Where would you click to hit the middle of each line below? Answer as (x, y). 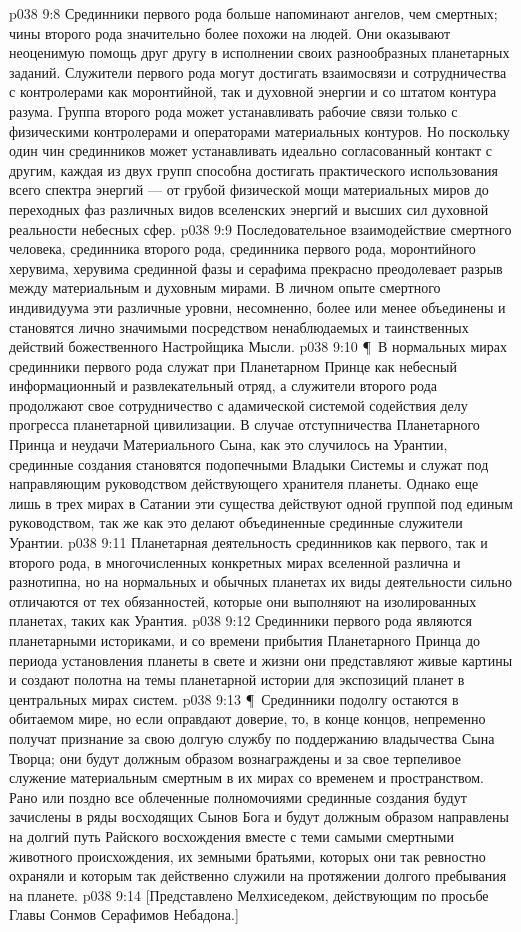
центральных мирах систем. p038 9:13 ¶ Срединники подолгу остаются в (234, 698)
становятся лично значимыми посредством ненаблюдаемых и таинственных (239, 326)
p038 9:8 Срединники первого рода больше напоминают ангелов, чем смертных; (253, 13)
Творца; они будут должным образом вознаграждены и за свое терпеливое (235, 757)
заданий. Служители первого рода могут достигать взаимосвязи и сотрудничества (258, 71)
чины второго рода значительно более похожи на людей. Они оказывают (230, 32)
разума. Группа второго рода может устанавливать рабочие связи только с (233, 110)
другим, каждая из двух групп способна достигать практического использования (253, 169)
